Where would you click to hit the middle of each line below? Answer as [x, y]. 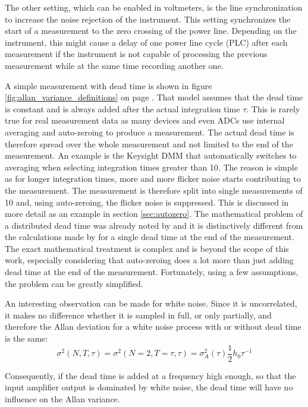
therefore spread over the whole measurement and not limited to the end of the [149, 143]
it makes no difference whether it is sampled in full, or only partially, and [138, 315]
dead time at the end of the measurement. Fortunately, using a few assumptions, [152, 272]
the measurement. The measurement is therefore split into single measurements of [154, 190]
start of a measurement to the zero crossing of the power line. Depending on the [151, 31]
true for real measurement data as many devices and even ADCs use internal [145, 120]
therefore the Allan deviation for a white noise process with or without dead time [153, 326]
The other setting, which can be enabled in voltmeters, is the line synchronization [154, 7]
